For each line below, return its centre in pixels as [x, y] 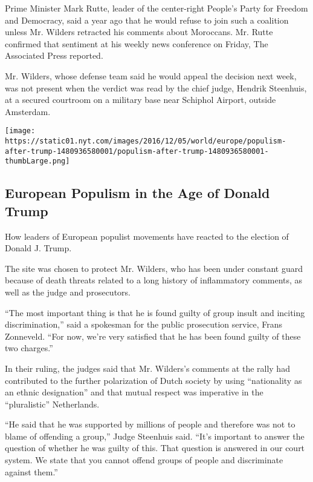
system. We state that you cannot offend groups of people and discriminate [144, 460]
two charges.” [29, 348]
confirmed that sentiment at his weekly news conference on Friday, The [137, 43]
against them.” [31, 471]
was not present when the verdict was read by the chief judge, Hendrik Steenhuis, [156, 87]
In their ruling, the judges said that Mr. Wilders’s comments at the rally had [147, 368]
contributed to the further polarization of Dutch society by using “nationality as [153, 380]
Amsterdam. [28, 111]
